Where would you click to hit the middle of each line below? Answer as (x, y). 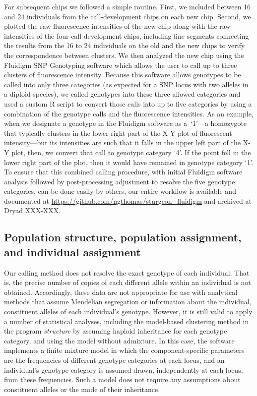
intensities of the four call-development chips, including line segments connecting (127, 35)
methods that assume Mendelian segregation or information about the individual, (128, 302)
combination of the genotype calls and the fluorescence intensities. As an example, (129, 113)
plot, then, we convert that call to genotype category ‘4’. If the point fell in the (131, 152)
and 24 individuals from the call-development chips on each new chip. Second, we (128, 16)
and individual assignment (72, 252)
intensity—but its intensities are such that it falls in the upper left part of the (122, 142)
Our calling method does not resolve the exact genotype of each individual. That (127, 272)
